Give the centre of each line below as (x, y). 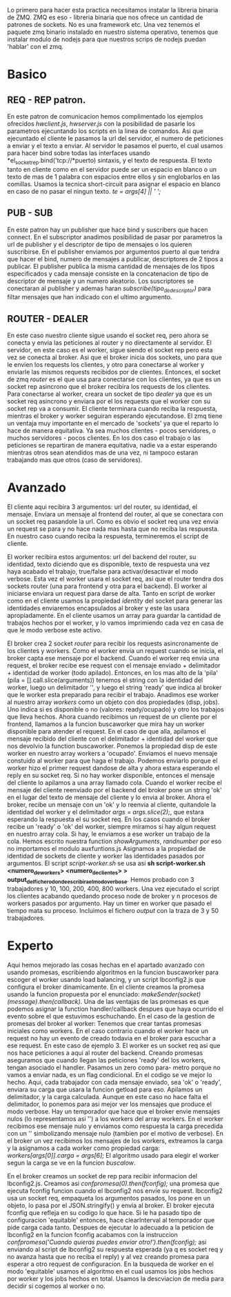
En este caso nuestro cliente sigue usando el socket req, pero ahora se (108, 335)
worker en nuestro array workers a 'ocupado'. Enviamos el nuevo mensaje (112, 754)
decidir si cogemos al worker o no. (56, 1286)
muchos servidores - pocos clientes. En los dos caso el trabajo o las (104, 438)
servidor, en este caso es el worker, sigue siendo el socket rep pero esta (110, 350)
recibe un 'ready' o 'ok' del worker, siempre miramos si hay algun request (112, 827)
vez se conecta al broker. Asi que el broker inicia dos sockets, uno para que (114, 357)
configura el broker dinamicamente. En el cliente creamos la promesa (106, 987)
